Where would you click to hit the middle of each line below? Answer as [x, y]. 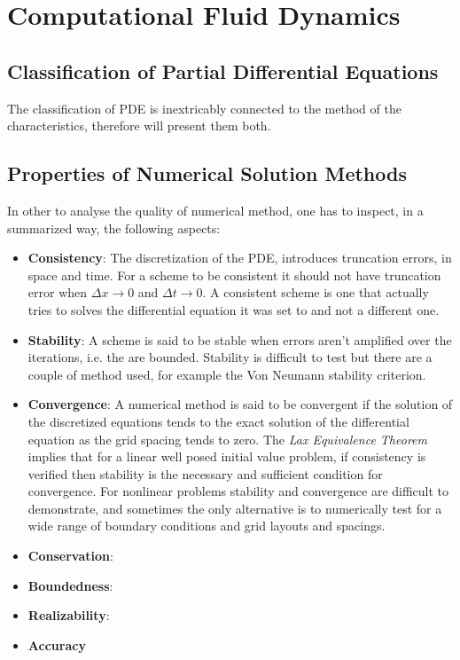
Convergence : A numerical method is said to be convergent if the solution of [240, 404]
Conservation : [70, 556]
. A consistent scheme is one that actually [316, 292]
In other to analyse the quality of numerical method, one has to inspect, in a [215, 210]
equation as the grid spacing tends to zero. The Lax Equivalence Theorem [227, 439]
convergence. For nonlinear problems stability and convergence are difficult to [238, 491]
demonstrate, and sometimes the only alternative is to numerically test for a [235, 508]
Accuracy [57, 644]
